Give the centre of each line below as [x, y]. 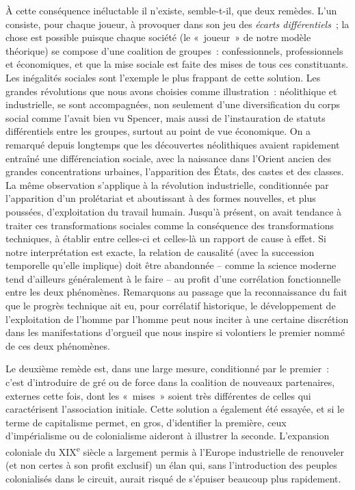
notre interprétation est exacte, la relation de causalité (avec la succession [160, 252]
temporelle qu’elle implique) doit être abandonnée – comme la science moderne [171, 265]
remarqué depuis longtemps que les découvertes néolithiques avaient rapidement [173, 144]
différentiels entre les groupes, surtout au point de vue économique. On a [158, 131]
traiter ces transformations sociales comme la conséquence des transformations [170, 225]
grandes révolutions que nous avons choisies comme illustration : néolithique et [171, 91]
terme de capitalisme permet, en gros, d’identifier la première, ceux [146, 422]
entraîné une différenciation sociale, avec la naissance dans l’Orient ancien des [169, 158]
